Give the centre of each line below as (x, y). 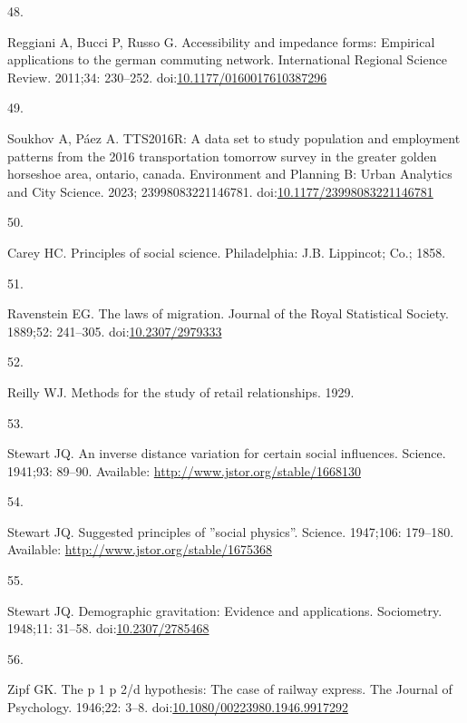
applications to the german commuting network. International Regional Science (227, 59)
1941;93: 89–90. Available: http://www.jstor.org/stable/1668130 (184, 470)
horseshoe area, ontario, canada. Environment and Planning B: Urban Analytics (230, 174)
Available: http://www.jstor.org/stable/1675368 (140, 549)
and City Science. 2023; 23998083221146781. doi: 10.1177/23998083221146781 (220, 191)
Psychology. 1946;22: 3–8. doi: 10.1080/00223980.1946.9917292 (178, 707)
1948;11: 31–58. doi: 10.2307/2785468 (108, 628)
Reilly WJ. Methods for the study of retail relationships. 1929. (181, 391)
